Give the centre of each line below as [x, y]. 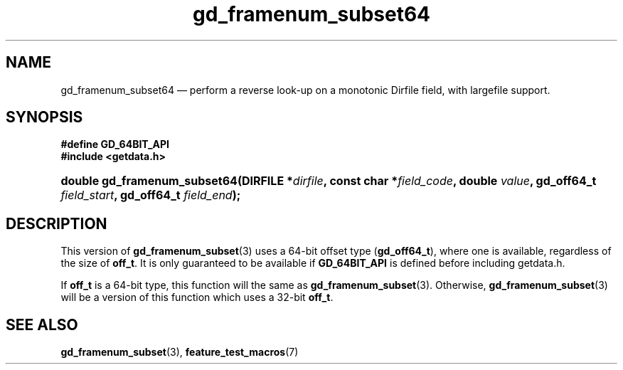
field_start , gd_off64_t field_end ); [151, 195]
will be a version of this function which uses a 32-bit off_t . [197, 297]
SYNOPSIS [44, 117]
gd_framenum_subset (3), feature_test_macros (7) [180, 352]
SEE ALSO [42, 324]
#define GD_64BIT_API [115, 144]
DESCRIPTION [57, 223]
